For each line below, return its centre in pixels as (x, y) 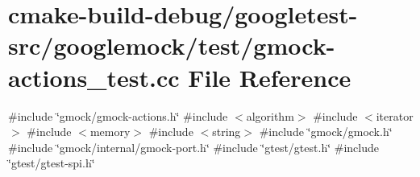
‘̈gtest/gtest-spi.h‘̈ (52, 163)
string (227, 132)
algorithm (270, 115)
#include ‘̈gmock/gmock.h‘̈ (326, 132)
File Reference (270, 77)
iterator (395, 115)
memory (110, 132)
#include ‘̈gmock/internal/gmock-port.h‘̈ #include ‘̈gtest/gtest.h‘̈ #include (193, 147)
